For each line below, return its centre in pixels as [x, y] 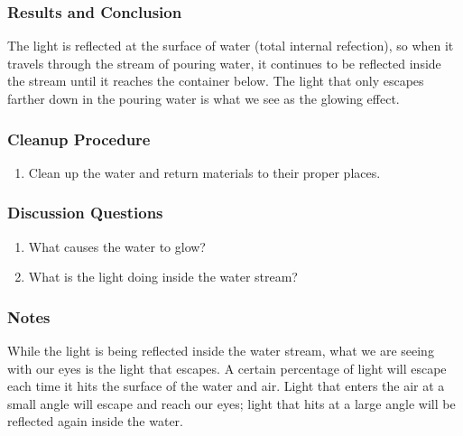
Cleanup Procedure [79, 139]
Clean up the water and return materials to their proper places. [204, 172]
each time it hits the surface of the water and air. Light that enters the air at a [226, 386]
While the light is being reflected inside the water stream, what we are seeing [221, 351]
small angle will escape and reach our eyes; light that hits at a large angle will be [231, 403]
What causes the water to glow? [117, 246]
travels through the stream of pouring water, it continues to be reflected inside [224, 63]
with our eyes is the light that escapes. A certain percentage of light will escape [227, 368]
